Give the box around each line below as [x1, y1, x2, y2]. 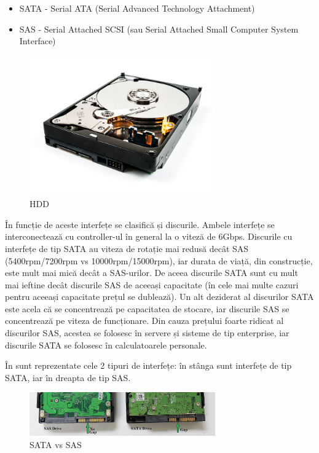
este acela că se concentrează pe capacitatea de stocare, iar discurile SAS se [5, 302, 289, 315]
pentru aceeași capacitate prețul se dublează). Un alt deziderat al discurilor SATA [5, 290, 314, 303]
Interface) [19, 34, 56, 47]
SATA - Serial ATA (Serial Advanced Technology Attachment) [19, 2, 255, 14]
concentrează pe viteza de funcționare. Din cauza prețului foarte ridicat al [5, 314, 284, 327]
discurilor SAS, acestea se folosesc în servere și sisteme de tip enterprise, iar [5, 326, 289, 339]
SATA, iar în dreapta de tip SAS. [5, 371, 131, 384]
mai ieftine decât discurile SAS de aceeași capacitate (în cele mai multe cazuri [5, 278, 299, 291]
